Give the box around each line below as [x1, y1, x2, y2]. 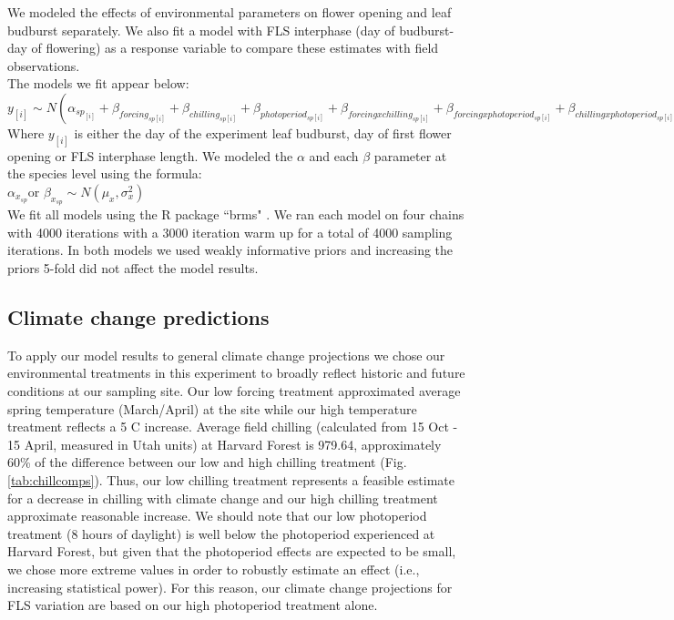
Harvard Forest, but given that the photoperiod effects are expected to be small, [7, 542, 456, 561]
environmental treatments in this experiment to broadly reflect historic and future [7, 363, 465, 382]
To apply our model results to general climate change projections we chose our [7, 345, 445, 364]
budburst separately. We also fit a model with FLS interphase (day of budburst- [7, 20, 454, 39]
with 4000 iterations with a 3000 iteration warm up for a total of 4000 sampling [7, 222, 453, 241]
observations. [7, 56, 80, 75]
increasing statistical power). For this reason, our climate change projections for [7, 577, 453, 596]
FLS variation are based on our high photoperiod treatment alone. [7, 595, 378, 615]
